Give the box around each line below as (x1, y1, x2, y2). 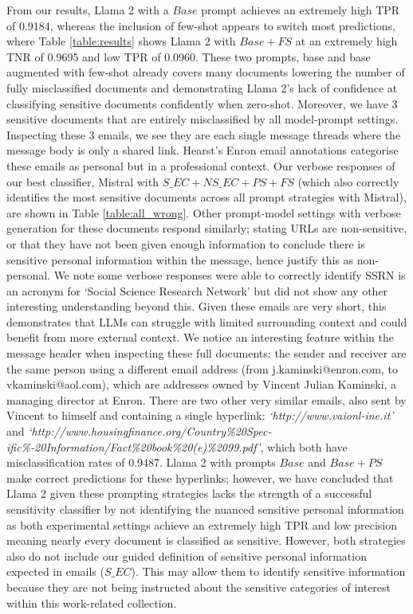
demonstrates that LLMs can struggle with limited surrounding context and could (6, 313, 407, 330)
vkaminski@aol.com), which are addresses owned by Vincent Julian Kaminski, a (6, 376, 397, 393)
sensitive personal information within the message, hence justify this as (6, 251, 354, 268)
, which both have (260, 438, 348, 455)
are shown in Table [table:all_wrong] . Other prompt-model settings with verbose (6, 204, 401, 221)
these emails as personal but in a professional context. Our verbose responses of (6, 157, 395, 174)
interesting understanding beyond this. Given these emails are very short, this (6, 298, 387, 315)
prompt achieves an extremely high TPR (201, 2, 400, 18)
